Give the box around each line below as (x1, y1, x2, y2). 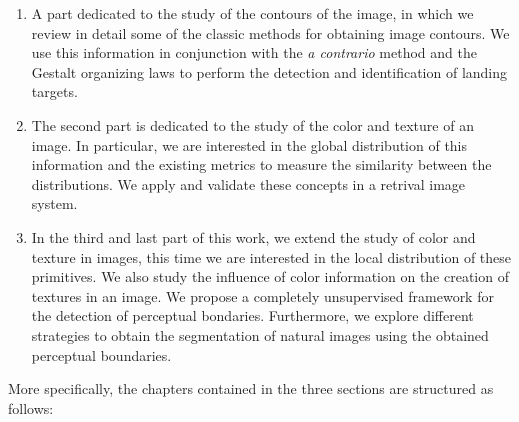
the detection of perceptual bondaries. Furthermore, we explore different (31, 305, 474, 326)
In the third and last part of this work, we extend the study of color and (31, 226, 476, 247)
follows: (8, 397, 54, 418)
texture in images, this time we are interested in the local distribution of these (31, 246, 512, 267)
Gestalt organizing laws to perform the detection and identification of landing (31, 61, 508, 82)
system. (31, 193, 78, 214)
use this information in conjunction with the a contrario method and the (31, 42, 477, 63)
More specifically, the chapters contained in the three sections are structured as (8, 378, 494, 399)
